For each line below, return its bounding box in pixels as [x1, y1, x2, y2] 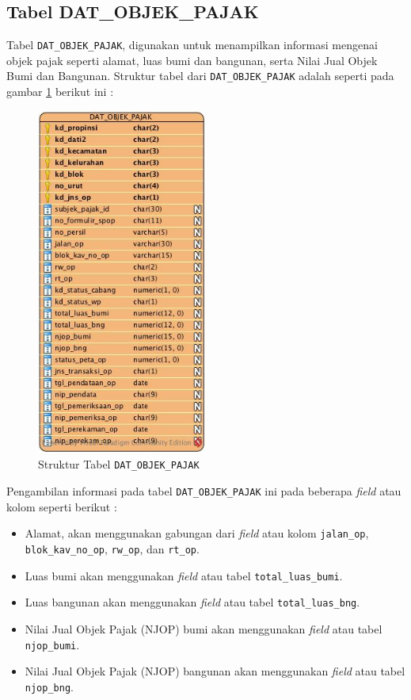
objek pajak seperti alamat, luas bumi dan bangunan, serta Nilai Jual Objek [6, 52, 378, 68]
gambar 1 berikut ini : [6, 83, 114, 100]
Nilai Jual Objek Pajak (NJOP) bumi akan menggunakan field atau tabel [25, 620, 382, 637]
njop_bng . [25, 678, 74, 694]
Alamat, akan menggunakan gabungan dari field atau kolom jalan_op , [25, 525, 369, 541]
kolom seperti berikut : [6, 498, 117, 514]
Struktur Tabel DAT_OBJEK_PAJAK [38, 456, 200, 472]
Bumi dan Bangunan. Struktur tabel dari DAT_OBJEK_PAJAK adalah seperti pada [6, 67, 394, 84]
